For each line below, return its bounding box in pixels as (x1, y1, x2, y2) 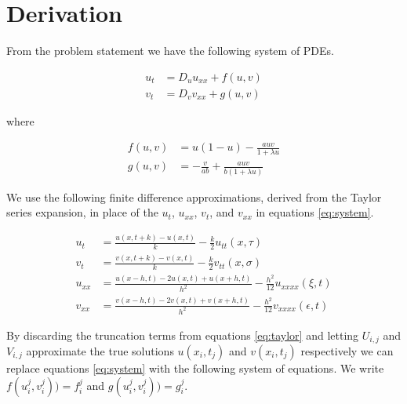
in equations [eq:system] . (256, 204, 374, 220)
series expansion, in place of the (6, 204, 158, 220)
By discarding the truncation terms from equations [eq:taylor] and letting (6, 326, 359, 343)
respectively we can (300, 343, 394, 359)
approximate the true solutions (26, 343, 174, 359)
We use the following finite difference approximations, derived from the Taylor (6, 188, 382, 205)
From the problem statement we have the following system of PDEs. (6, 42, 335, 59)
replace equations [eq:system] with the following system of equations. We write (6, 360, 384, 376)
